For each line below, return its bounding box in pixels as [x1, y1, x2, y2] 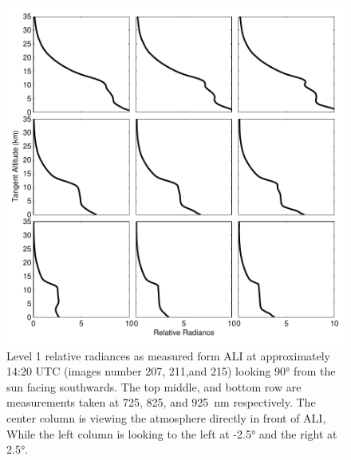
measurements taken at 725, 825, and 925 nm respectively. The [6, 394, 316, 411]
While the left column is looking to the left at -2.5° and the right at [6, 425, 337, 442]
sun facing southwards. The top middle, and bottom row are [6, 378, 302, 395]
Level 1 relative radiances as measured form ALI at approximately [6, 347, 330, 364]
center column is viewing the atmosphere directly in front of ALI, [6, 409, 326, 426]
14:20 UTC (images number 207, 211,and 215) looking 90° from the [6, 363, 336, 379]
